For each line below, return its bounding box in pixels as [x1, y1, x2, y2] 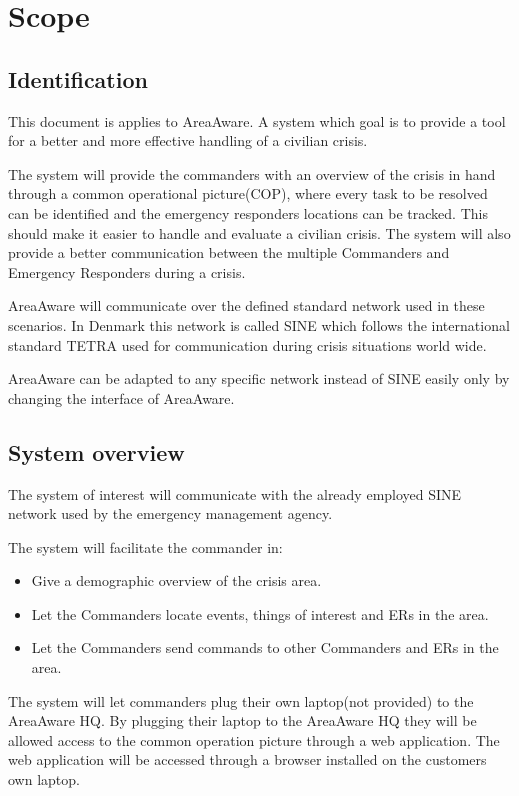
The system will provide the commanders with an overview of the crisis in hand [8, 163, 496, 184]
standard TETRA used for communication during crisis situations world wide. [8, 334, 487, 355]
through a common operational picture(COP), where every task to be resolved [8, 183, 488, 204]
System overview [8, 436, 185, 467]
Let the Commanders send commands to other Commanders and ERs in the [31, 637, 499, 658]
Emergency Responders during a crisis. [8, 261, 246, 282]
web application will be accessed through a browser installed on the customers [8, 749, 487, 770]
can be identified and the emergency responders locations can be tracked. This [8, 202, 488, 223]
